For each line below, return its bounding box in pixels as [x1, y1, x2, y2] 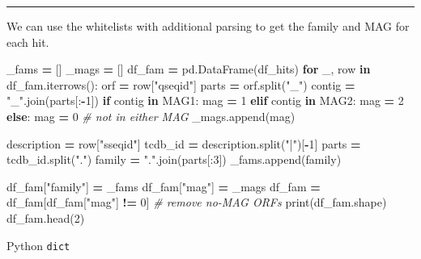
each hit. [6, 33, 49, 50]
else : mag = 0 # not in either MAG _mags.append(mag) [6, 107, 296, 124]
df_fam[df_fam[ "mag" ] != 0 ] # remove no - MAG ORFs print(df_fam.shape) [6, 194, 387, 211]
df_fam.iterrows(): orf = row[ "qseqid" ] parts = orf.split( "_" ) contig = [6, 76, 355, 93]
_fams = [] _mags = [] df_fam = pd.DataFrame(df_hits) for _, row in [6, 61, 371, 77]
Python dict [6, 236, 70, 253]
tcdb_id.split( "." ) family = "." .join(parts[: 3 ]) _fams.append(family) [6, 151, 342, 168]
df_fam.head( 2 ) [6, 209, 85, 226]
